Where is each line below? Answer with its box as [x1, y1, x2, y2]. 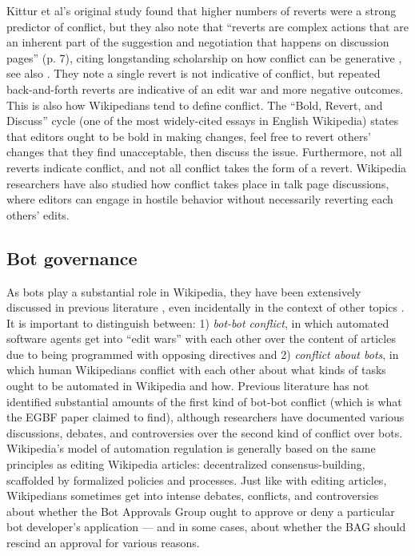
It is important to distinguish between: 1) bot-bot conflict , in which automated [6, 314, 389, 331]
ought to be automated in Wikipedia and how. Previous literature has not [6, 377, 369, 394]
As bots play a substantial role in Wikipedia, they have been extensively [6, 283, 361, 300]
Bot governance [6, 245, 138, 270]
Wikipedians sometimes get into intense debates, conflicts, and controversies [6, 487, 379, 504]
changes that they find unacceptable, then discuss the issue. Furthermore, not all [6, 143, 402, 160]
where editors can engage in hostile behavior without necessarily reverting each [6, 191, 393, 207]
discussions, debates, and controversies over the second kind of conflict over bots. [6, 424, 403, 441]
